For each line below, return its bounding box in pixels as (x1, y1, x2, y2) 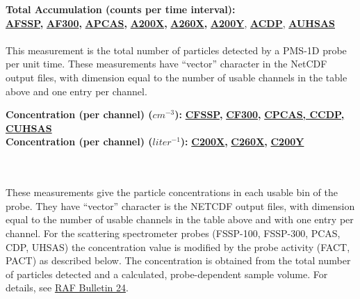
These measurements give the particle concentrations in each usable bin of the (6, 185, 338, 200)
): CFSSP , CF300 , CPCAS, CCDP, (174, 107, 345, 122)
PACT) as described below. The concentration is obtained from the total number (6, 253, 351, 268)
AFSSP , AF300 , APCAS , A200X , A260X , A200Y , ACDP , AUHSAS (6, 15, 336, 30)
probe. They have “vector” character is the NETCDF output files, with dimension (6, 198, 355, 213)
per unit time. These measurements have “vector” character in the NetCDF (6, 56, 327, 71)
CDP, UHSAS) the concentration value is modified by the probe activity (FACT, (6, 239, 350, 254)
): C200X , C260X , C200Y (180, 134, 304, 149)
